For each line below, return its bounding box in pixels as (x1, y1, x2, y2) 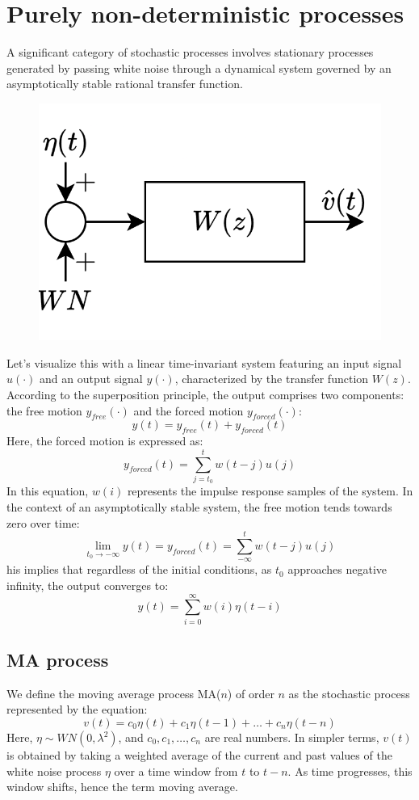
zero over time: (6, 514, 80, 531)
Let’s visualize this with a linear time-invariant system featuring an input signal (6, 354, 402, 371)
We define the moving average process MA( (6, 684, 221, 701)
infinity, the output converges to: (6, 576, 169, 593)
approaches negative (287, 561, 388, 578)
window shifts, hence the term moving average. (6, 778, 238, 795)
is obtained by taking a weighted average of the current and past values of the (6, 747, 392, 764)
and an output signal (40, 370, 143, 387)
